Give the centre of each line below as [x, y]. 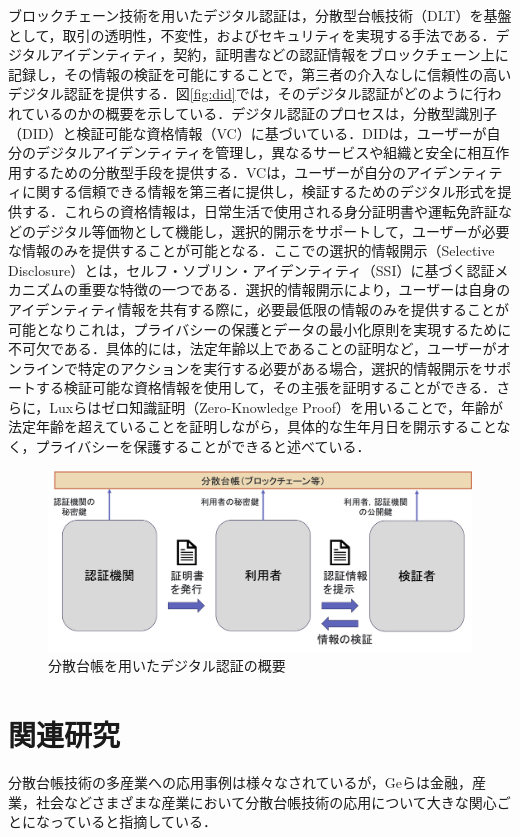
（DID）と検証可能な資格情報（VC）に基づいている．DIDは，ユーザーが [247, 132]
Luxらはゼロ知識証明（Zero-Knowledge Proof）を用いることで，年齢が [276, 406]
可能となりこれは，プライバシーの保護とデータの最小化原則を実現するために [260, 328]
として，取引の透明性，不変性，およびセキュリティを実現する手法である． [252, 34]
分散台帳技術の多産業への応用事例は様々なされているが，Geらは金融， [240, 781]
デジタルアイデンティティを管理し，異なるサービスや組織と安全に [251, 152]
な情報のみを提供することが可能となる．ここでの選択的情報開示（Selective [251, 250]
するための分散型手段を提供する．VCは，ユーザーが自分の [213, 171]
